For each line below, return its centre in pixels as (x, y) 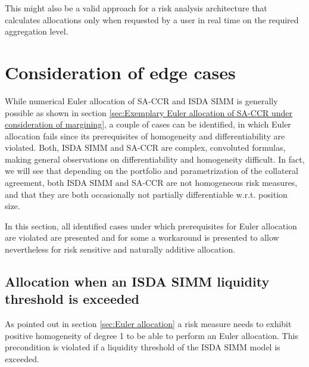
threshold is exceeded (72, 299)
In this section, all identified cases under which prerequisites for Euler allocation (151, 226)
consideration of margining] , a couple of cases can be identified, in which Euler (148, 124)
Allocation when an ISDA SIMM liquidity (137, 282)
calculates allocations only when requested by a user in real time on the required (152, 19)
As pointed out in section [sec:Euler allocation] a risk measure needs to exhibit (148, 324)
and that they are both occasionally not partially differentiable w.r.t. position (146, 194)
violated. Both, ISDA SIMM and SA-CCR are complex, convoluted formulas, (145, 147)
